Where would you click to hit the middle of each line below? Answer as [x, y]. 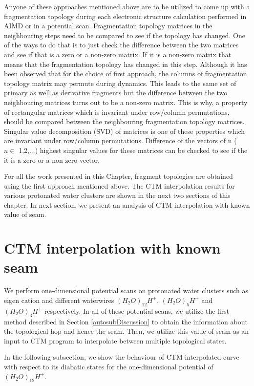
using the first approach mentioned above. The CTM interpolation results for [119, 185]
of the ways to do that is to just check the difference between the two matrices [121, 45]
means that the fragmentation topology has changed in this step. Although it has [126, 64]
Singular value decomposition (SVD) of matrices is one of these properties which [125, 131]
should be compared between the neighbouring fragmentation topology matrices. [124, 121]
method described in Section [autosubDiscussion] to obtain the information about [126, 321]
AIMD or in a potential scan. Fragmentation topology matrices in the [108, 26]
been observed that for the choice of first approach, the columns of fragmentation [126, 74]
